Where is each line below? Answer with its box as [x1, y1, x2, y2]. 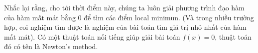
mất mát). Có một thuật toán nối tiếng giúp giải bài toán [4, 31, 180, 42]
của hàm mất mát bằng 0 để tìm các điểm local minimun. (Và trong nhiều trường [4, 12, 254, 22]
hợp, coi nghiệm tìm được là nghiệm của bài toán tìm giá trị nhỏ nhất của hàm [4, 22, 247, 32]
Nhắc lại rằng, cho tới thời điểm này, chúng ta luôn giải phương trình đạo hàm [4, 2, 245, 12]
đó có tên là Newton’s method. [4, 41, 98, 52]
